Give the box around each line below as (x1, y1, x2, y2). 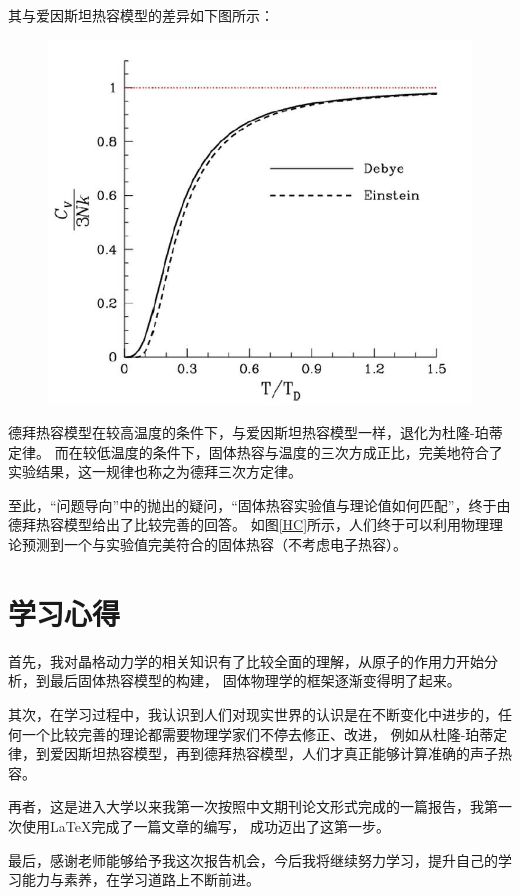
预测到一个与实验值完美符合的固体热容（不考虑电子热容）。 (21, 534, 407, 555)
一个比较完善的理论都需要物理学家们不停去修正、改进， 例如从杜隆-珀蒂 (21, 723, 494, 744)
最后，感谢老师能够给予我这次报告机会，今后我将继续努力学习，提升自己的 (8, 849, 498, 870)
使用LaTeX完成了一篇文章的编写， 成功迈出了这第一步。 (21, 815, 391, 836)
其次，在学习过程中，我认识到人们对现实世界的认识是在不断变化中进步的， (8, 703, 498, 724)
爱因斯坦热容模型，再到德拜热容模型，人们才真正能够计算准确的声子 (49, 743, 498, 764)
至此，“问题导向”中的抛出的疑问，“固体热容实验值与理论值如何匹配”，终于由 (8, 494, 511, 515)
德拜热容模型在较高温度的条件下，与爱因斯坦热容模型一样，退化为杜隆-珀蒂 (8, 422, 503, 443)
